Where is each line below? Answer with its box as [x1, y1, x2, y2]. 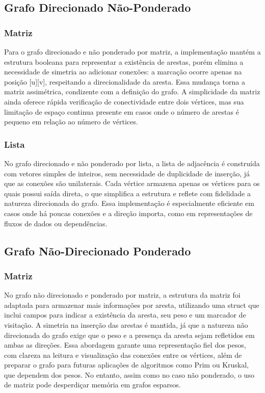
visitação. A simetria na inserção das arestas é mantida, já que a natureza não [4, 319, 248, 330]
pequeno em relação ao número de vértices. [4, 116, 138, 127]
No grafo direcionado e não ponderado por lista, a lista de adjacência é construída [4, 158, 260, 168]
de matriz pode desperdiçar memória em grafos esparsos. [4, 379, 181, 390]
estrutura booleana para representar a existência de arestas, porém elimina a [4, 56, 244, 67]
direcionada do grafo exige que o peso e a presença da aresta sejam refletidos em [4, 329, 255, 340]
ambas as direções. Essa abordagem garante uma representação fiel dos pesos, [4, 339, 246, 350]
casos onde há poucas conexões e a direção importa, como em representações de [4, 207, 253, 218]
